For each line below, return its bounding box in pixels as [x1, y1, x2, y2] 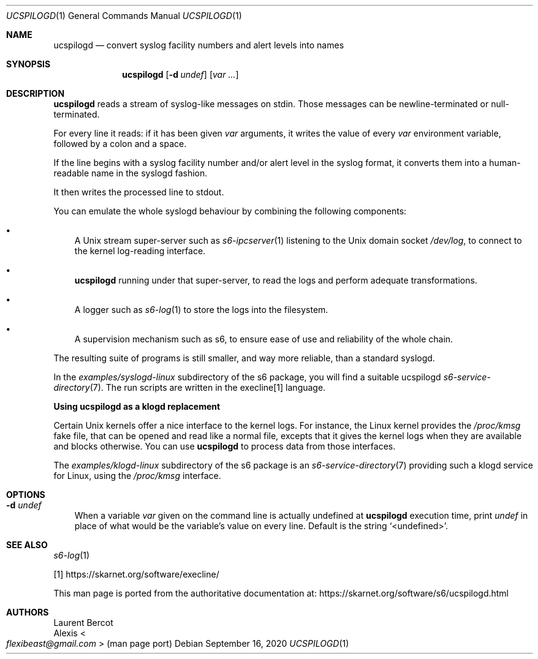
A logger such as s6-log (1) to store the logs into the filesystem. [74, 304, 328, 315]
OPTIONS [6, 489, 45, 500]
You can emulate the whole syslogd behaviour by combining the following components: [53, 206, 407, 216]
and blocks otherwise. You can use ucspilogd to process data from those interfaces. [53, 441, 396, 451]
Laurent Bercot [53, 617, 113, 628]
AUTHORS [6, 607, 49, 617]
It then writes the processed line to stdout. [53, 187, 224, 197]
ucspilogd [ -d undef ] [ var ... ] [122, 69, 239, 80]
